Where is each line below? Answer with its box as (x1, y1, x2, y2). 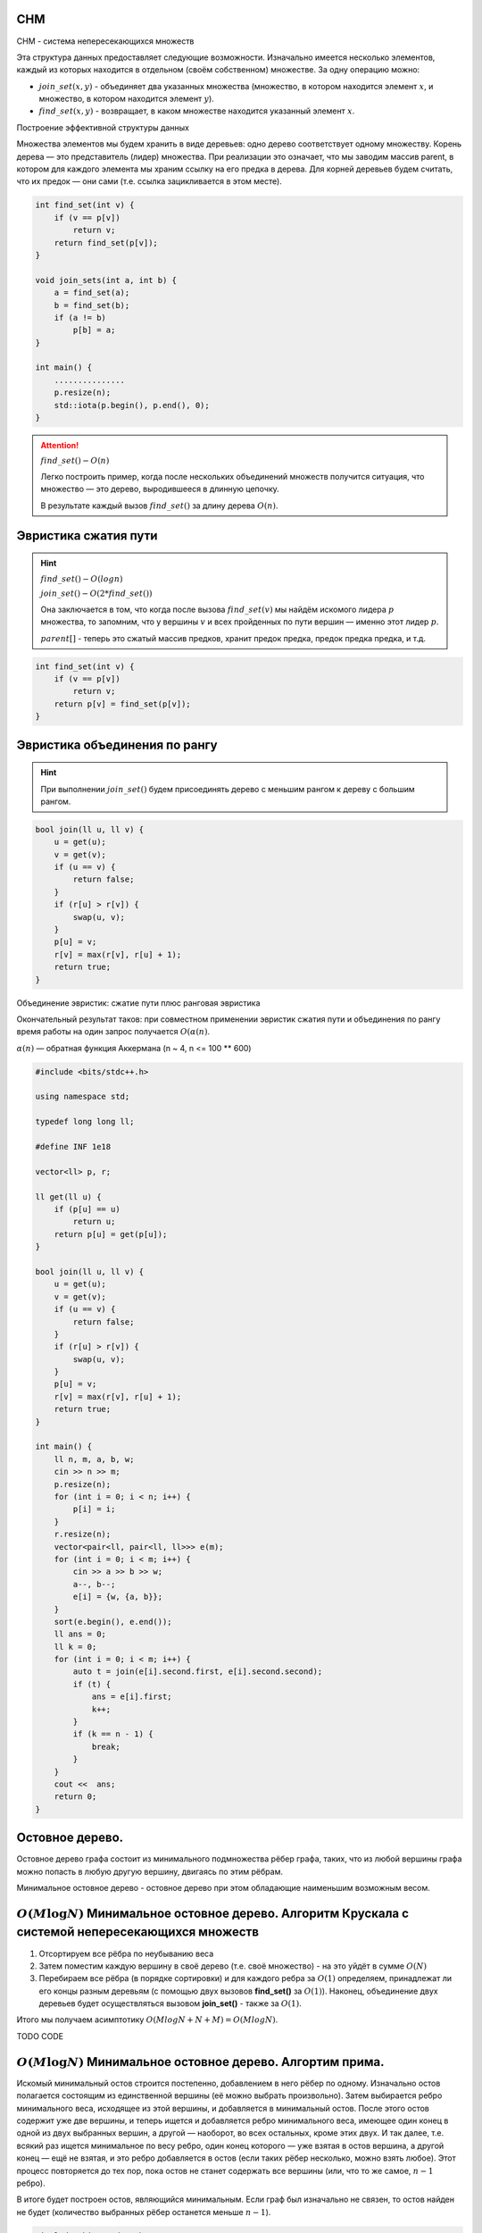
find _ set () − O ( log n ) (40, 573, 123, 584)
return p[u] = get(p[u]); (54, 1229, 168, 1239)
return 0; (54, 1792, 97, 1802)
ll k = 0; (54, 1642, 97, 1652)
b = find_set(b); (54, 300, 130, 310)
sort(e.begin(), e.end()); (54, 1617, 173, 1627)
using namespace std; (35, 1091, 130, 1102)
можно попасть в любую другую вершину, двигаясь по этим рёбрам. (16, 1866, 283, 1877)
